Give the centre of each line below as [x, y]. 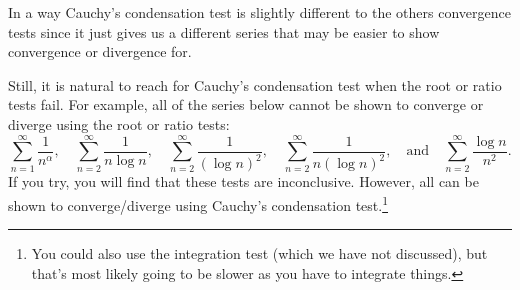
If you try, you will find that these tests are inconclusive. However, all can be [243, 181]
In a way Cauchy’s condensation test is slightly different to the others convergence [259, 12]
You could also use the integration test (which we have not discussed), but [259, 253]
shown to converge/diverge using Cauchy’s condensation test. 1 [198, 203]
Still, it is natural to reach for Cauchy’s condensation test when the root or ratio [255, 84]
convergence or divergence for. [100, 51]
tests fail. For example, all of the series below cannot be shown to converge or [246, 104]
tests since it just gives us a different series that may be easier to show [224, 31]
